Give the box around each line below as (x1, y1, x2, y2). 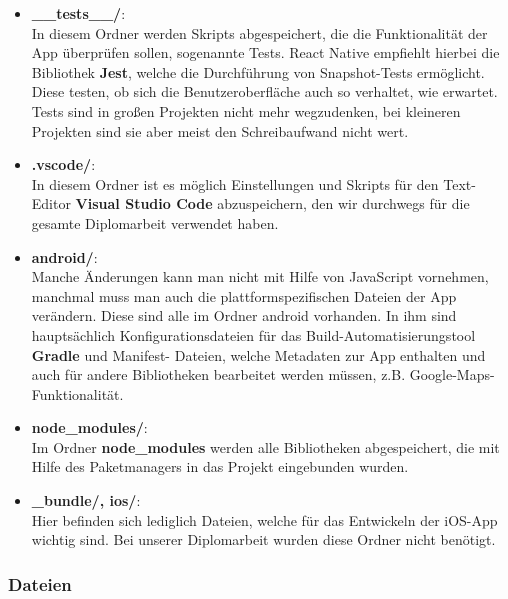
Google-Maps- (409, 364, 495, 385)
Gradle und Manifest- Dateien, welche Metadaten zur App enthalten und (31, 344, 486, 365)
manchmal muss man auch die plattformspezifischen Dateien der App (31, 285, 457, 306)
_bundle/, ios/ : (31, 490, 141, 511)
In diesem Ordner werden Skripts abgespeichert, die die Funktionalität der (31, 22, 488, 43)
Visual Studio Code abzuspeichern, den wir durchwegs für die (75, 193, 470, 214)
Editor (31, 193, 71, 214)
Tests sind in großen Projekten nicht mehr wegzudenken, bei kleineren (31, 100, 461, 121)
